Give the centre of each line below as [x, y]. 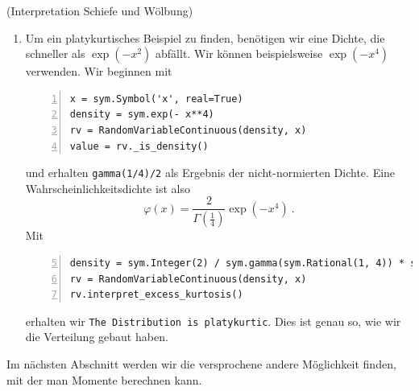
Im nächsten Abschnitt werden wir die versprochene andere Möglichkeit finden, [201, 363]
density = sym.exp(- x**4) [142, 115]
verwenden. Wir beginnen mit [99, 71]
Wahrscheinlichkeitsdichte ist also [108, 188]
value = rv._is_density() [139, 146]
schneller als [55, 54]
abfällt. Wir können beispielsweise [239, 54]
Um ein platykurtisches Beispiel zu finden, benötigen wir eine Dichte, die [205, 37]
